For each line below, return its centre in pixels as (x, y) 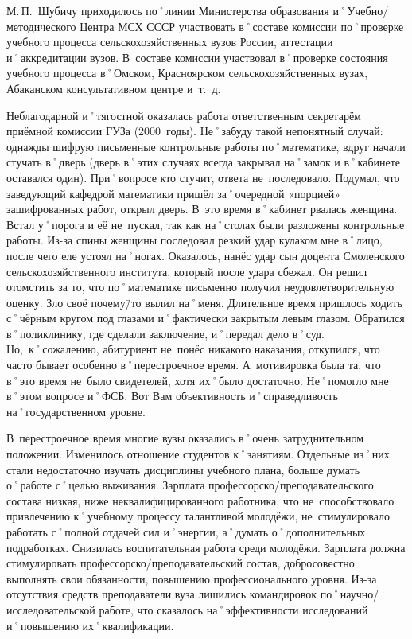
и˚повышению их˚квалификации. (90, 625)
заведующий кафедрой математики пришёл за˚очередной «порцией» (173, 193)
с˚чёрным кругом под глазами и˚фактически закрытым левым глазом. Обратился (206, 318)
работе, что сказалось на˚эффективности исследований (233, 609)
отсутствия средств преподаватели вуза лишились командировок (162, 594)
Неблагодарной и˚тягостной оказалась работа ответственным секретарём (184, 115)
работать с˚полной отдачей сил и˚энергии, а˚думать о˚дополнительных (186, 532)
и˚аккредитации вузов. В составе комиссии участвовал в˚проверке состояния (197, 57)
